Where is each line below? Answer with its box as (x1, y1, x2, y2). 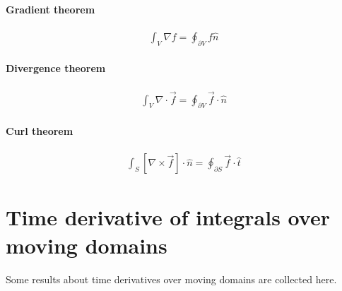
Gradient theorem (6, 1, 95, 16)
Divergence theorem (6, 61, 106, 76)
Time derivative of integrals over (6, 203, 330, 232)
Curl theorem (6, 124, 73, 138)
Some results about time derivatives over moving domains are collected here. (6, 271, 337, 286)
